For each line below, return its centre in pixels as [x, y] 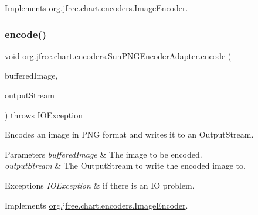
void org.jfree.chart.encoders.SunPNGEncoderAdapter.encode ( [118, 55]
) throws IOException [44, 115]
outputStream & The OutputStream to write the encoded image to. [125, 165]
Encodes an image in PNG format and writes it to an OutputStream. [129, 134]
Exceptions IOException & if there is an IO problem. [100, 185]
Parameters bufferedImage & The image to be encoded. [103, 154]
